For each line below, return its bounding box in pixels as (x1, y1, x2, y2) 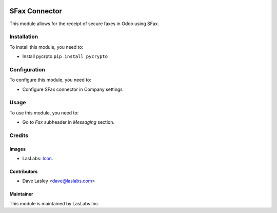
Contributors (9, 168, 38, 175)
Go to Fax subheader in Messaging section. (22, 119, 115, 125)
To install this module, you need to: (9, 44, 84, 50)
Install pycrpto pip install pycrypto (22, 53, 108, 60)
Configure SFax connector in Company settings (22, 86, 123, 92)
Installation (9, 33, 38, 41)
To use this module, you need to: (9, 109, 79, 115)
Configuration (9, 66, 46, 73)
